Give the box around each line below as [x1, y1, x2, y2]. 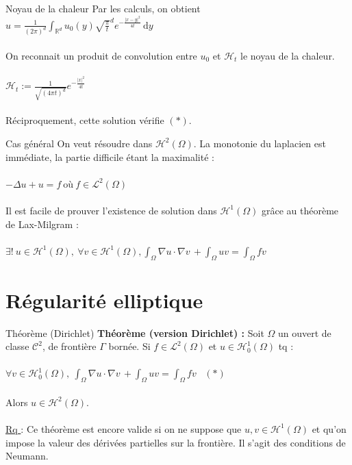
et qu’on [312, 421, 347, 436]
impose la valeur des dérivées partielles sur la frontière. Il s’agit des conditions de [5, 435, 346, 449]
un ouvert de [277, 325, 331, 340]
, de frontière [42, 339, 97, 353]
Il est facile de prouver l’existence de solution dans [5, 203, 217, 217]
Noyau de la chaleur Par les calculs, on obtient [5, 1, 201, 15]
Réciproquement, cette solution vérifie [5, 113, 164, 127]
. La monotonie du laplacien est [193, 136, 326, 150]
